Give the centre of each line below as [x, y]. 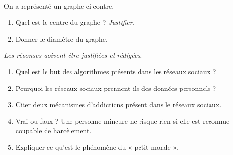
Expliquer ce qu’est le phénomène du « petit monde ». [97, 146]
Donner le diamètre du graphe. [61, 38]
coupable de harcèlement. [53, 130]
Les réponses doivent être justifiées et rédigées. [73, 55]
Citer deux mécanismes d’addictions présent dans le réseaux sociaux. [118, 104]
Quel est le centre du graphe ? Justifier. [75, 22]
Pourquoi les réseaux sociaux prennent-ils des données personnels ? [116, 88]
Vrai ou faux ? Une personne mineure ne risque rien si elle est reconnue [122, 121]
